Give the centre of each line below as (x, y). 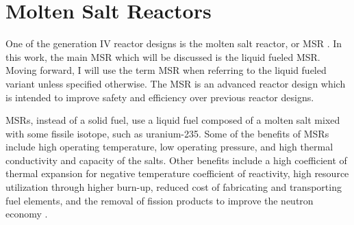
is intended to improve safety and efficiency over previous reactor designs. (160, 97)
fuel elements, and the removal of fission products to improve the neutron (160, 200)
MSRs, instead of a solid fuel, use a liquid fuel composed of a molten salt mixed (173, 120)
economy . (27, 214)
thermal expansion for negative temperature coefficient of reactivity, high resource (177, 173)
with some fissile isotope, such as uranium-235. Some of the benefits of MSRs (167, 133)
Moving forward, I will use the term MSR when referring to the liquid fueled (166, 70)
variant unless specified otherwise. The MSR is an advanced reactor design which (176, 83)
